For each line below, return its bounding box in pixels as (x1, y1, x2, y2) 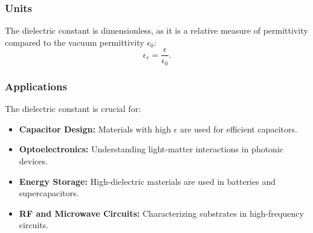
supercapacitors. (19, 187, 79, 199)
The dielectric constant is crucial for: (5, 102, 141, 115)
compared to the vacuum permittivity (5, 36, 144, 48)
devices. (19, 154, 48, 167)
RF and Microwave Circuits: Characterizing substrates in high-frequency (19, 207, 304, 219)
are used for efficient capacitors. (179, 122, 297, 135)
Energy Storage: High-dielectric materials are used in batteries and (19, 175, 276, 187)
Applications (5, 78, 67, 93)
